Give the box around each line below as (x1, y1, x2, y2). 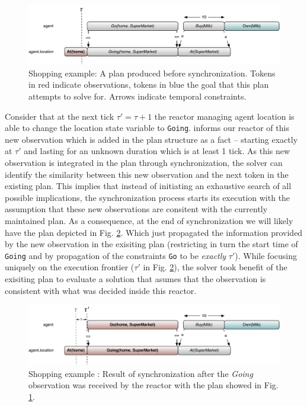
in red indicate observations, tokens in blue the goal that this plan (28, 78, 269, 91)
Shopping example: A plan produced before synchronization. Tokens (28, 66, 276, 79)
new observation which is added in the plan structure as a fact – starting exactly (5, 133, 298, 145)
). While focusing (235, 249, 297, 261)
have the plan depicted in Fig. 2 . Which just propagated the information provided (5, 226, 303, 238)
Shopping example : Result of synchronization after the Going (28, 367, 253, 379)
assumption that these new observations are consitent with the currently (5, 203, 268, 215)
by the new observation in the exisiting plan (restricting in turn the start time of (5, 238, 298, 250)
